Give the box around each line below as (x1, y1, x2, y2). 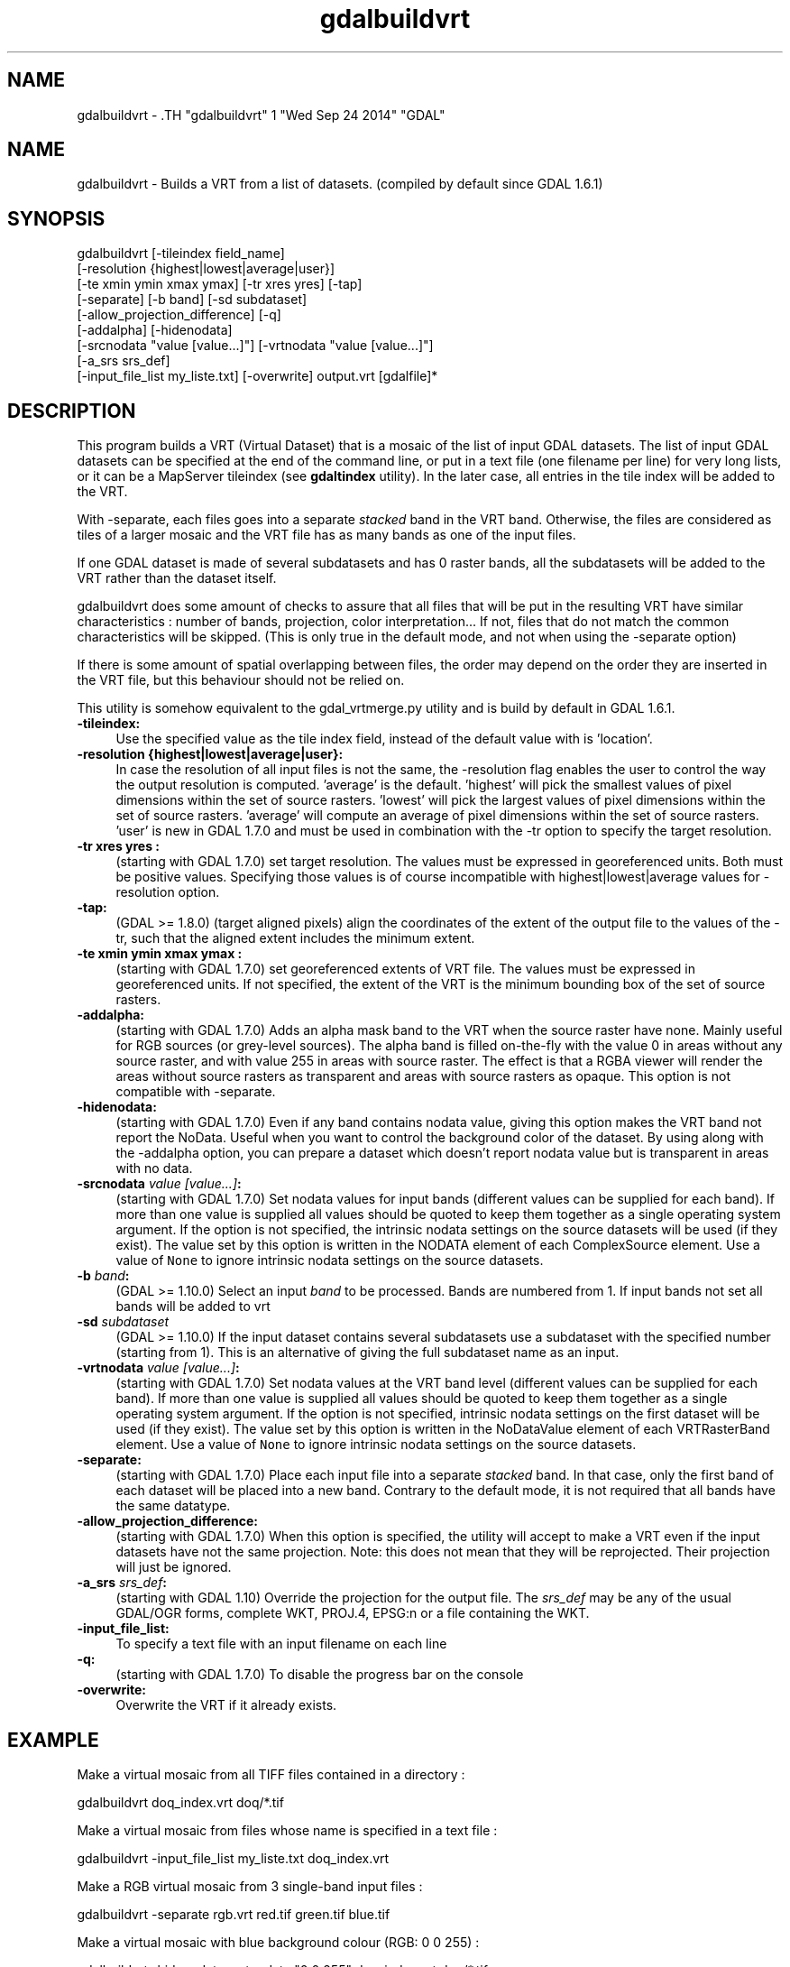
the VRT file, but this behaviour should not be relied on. (77, 672, 405, 688)
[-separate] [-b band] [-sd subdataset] (77, 291, 308, 308)
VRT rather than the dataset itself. (77, 570, 277, 586)
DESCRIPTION (7, 399, 136, 422)
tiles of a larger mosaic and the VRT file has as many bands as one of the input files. (77, 527, 576, 543)
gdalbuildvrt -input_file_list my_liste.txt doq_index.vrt (77, 1850, 390, 1866)
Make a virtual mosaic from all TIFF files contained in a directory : (77, 1766, 465, 1782)
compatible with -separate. (115, 1084, 276, 1100)
